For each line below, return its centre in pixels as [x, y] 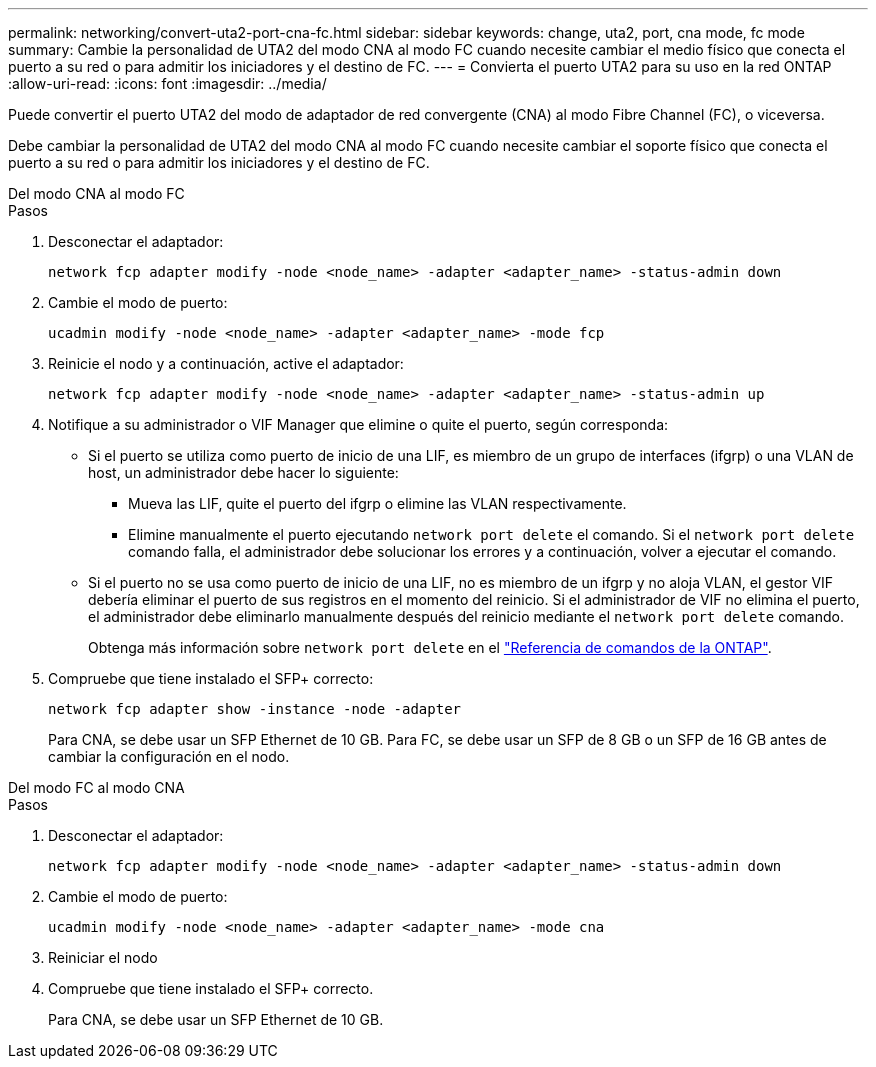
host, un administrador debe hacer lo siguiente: [243, 472]
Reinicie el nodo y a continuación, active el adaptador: [226, 363]
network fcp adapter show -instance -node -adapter [255, 709]
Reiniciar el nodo [103, 957]
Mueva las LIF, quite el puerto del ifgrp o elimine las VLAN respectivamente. [377, 503]
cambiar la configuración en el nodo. [169, 756]
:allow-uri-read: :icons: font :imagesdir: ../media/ [167, 83]
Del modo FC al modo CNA [96, 787]
